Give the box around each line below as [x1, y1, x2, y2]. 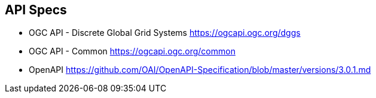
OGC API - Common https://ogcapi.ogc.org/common [29, 46, 236, 57]
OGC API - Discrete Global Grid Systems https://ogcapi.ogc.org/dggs [29, 27, 301, 38]
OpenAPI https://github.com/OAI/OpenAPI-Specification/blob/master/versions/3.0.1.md [29, 65, 371, 75]
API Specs [5, 2, 67, 17]
